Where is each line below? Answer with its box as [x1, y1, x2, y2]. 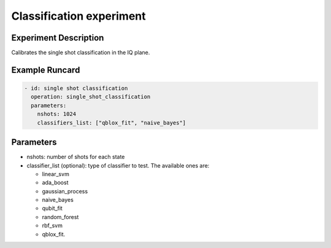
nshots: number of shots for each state [26, 153, 125, 161]
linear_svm [42, 170, 70, 177]
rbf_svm [42, 222, 63, 230]
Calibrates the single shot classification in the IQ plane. [11, 49, 150, 56]
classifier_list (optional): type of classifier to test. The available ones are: [26, 161, 210, 169]
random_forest [42, 213, 79, 220]
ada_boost [42, 179, 69, 187]
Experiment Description [11, 33, 104, 43]
